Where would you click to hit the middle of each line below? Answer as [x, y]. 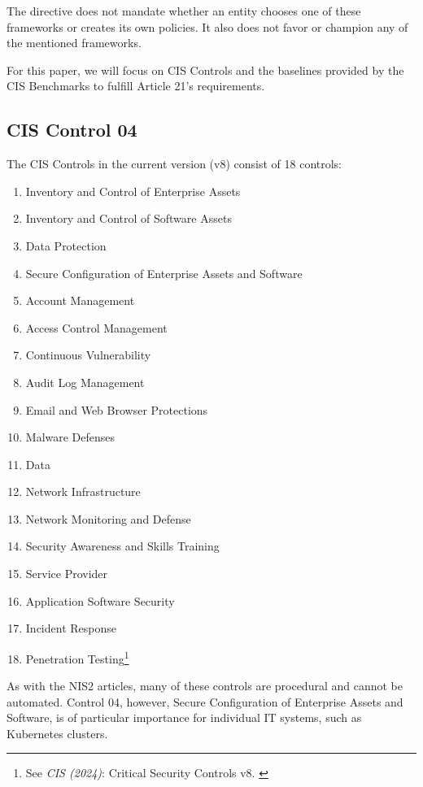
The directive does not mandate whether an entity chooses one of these [184, 11]
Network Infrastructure [83, 491]
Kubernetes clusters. [57, 733]
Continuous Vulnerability [88, 355]
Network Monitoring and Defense [108, 518]
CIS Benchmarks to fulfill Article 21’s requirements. [136, 86]
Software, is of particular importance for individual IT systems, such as [184, 717]
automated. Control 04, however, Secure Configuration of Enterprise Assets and [205, 701]
